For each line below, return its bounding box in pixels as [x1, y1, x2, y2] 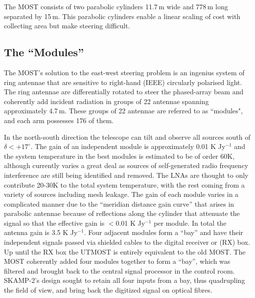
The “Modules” [4, 44, 84, 60]
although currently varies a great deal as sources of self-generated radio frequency [4, 160, 249, 170]
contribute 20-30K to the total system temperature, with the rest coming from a [4, 179, 245, 190]
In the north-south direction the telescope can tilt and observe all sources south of [4, 131, 251, 142]
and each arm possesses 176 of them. [4, 115, 114, 125]
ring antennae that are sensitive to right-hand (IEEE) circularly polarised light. [4, 77, 242, 87]
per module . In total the [154, 217, 227, 228]
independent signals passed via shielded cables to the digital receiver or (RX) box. [4, 237, 250, 247]
